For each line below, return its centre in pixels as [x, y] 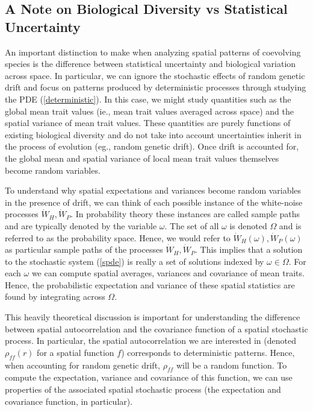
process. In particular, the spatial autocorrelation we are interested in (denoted [150, 341]
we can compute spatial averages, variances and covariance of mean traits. [168, 273]
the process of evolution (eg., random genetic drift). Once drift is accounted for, [152, 146]
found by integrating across [55, 296]
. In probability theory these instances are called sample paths [185, 214]
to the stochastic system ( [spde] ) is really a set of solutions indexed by [135, 261]
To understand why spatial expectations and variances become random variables [153, 190]
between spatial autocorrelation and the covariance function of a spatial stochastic [156, 328]
